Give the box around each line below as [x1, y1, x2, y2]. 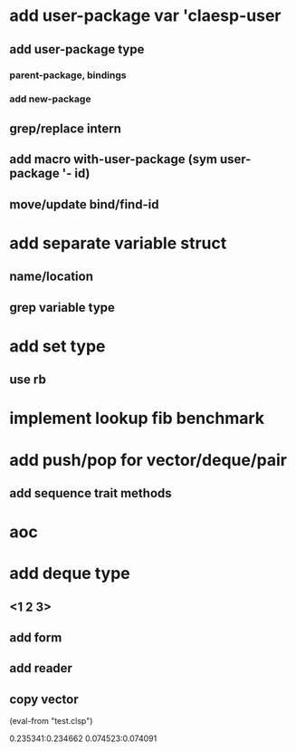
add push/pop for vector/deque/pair [9, 449, 288, 470]
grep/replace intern [9, 120, 122, 136]
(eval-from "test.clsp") [9, 716, 93, 727]
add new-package [9, 92, 91, 105]
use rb [9, 372, 47, 388]
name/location [9, 269, 93, 284]
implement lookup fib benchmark [9, 409, 265, 428]
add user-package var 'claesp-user [9, 5, 282, 26]
